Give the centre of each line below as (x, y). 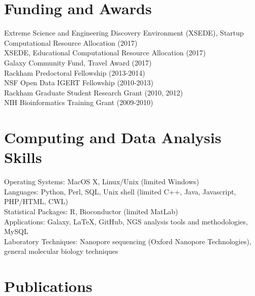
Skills (23, 157)
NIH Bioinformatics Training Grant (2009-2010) (79, 102)
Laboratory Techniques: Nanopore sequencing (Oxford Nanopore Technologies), (128, 241)
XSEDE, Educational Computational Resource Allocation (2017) (105, 53)
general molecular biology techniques (61, 251)
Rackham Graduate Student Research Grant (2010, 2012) (93, 92)
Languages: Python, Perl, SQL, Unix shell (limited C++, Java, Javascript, (120, 191)
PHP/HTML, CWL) (36, 201)
